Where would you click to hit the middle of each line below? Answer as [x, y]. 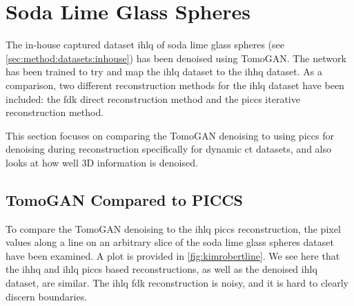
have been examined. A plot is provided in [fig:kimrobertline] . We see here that [173, 255]
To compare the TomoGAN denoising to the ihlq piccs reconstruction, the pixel [173, 228]
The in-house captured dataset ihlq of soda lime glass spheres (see [145, 45]
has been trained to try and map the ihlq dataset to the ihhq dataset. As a [164, 71]
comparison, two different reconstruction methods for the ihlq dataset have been [175, 85]
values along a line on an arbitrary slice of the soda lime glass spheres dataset [170, 242]
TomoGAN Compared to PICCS [124, 199]
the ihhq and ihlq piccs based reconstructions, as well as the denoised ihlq [161, 269]
